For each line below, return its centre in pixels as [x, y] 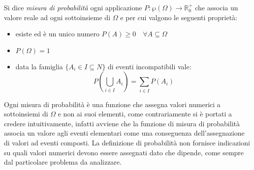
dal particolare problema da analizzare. [63, 162]
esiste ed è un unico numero [57, 34]
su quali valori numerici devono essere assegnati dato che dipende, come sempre [124, 152]
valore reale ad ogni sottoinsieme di [57, 17]
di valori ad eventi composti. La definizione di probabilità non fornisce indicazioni [127, 143]
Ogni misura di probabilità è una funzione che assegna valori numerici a [112, 104]
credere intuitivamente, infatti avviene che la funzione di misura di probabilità [122, 123]
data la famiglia [39, 66]
